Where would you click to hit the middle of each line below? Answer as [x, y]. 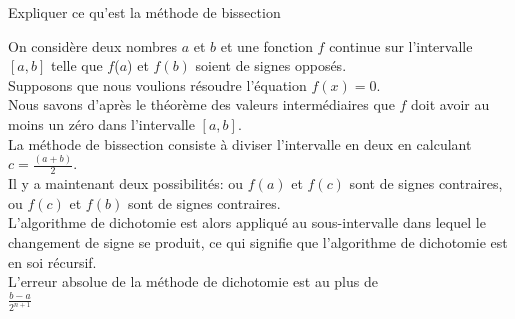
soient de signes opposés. [271, 65]
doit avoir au [450, 104]
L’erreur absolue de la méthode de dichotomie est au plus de [193, 281]
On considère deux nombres [93, 45]
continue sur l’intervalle [401, 45]
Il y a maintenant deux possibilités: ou [126, 183]
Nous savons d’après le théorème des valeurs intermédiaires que [201, 104]
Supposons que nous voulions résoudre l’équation [157, 84]
